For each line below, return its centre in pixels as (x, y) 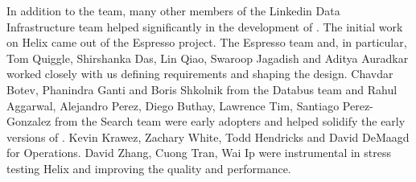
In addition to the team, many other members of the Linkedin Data (173, 10)
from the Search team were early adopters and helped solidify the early (230, 121)
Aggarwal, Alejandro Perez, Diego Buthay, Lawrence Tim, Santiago (173, 105)
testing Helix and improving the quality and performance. (149, 168)
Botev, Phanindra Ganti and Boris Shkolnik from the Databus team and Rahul (202, 89)
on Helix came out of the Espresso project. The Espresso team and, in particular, (207, 42)
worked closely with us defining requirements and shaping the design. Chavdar (200, 74)
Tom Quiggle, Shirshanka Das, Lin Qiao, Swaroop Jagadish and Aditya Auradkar (208, 58)
